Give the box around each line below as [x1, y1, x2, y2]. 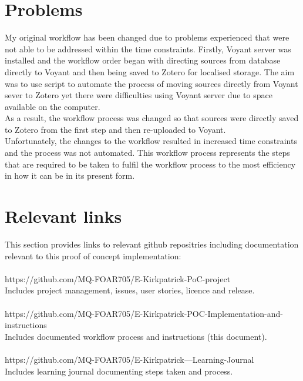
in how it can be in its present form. [5, 169, 135, 182]
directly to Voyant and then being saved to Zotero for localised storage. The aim [5, 65, 295, 78]
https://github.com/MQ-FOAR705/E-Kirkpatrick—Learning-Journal [5, 353, 254, 365]
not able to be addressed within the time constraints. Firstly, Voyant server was [5, 42, 291, 55]
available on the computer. [5, 100, 100, 112]
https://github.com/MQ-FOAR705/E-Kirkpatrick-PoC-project [5, 272, 231, 285]
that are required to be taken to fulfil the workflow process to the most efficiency [5, 158, 296, 170]
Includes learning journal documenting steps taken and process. [5, 365, 233, 377]
